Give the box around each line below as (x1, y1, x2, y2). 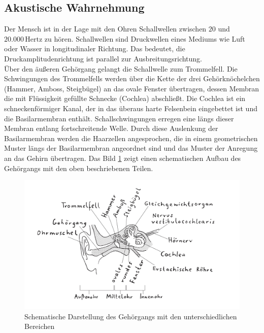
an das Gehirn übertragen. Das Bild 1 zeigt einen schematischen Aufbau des (4, 152, 241, 163)
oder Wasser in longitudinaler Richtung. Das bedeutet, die (4, 43, 185, 54)
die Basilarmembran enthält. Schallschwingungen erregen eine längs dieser (4, 113, 234, 123)
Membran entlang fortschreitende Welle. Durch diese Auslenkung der (4, 123, 218, 134)
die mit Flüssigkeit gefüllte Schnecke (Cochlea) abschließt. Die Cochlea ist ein (4, 93, 246, 104)
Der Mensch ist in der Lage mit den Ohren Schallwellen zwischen (4, 23, 207, 34)
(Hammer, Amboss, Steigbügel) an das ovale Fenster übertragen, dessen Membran (4, 83, 259, 93)
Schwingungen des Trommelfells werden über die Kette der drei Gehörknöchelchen (4, 73, 260, 84)
